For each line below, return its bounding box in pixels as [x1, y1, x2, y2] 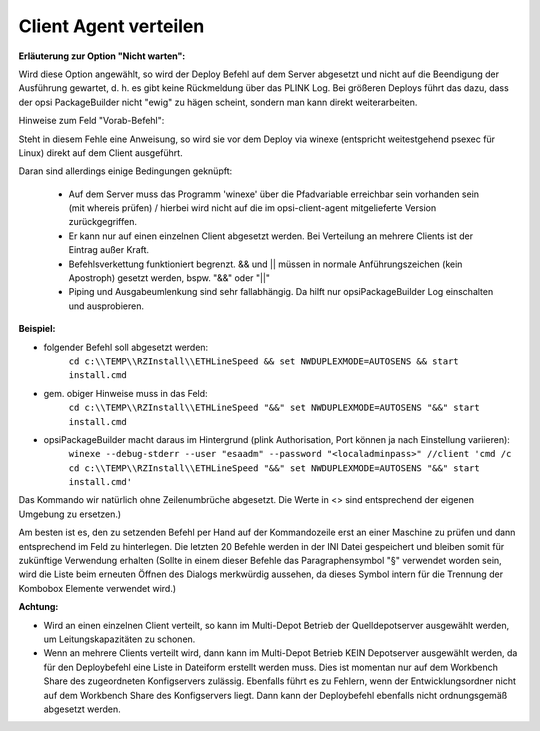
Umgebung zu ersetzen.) [18, 508, 122, 520]
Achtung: [18, 601, 59, 613]
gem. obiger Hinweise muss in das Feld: [43, 387, 209, 399]
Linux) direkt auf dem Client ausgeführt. [18, 146, 184, 159]
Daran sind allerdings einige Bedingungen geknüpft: [18, 165, 233, 177]
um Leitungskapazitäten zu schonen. [43, 633, 196, 645]
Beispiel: [18, 323, 56, 335]
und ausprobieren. [68, 300, 145, 312]
